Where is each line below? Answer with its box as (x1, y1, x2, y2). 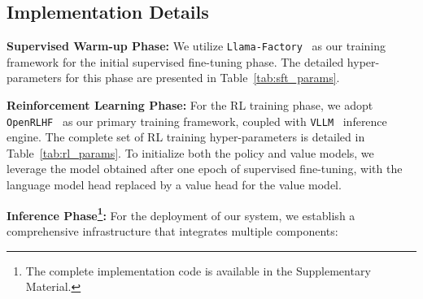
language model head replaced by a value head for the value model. (7, 176, 342, 193)
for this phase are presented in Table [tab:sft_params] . (65, 69, 340, 86)
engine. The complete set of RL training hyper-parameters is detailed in (7, 128, 365, 145)
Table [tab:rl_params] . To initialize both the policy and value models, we (7, 144, 374, 161)
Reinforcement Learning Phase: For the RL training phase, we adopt (7, 97, 373, 114)
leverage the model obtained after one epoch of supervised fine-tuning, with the (7, 160, 403, 177)
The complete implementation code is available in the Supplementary (25, 262, 371, 279)
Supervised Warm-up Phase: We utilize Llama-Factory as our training (7, 37, 386, 54)
